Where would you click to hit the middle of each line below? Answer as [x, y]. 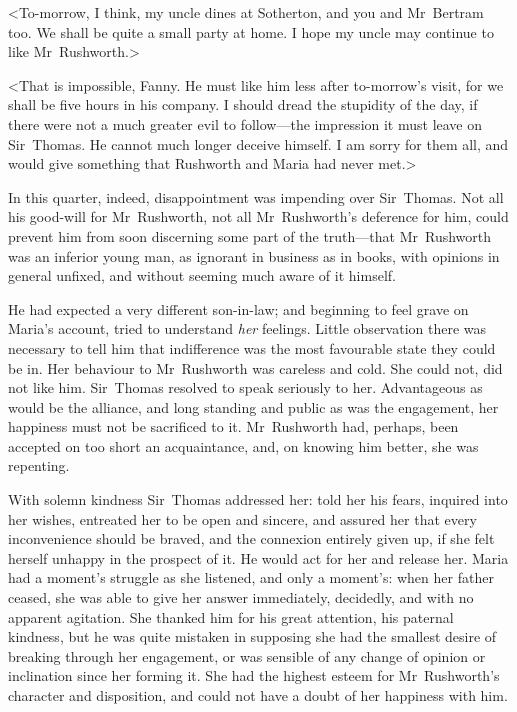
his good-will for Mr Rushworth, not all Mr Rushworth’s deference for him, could [258, 216]
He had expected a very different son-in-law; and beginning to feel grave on [238, 308]
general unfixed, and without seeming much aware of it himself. [202, 275]
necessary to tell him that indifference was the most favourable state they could [252, 347]
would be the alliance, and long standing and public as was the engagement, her [253, 406]
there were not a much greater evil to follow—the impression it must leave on [245, 123]
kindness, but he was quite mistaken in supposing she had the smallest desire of [252, 636]
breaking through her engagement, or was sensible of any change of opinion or [247, 655]
